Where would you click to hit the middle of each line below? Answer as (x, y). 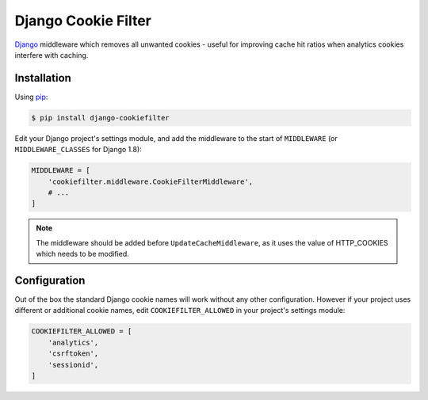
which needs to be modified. (83, 254)
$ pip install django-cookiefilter (100, 118)
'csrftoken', (73, 354)
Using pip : (31, 97)
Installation (43, 78)
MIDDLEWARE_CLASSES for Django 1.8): (78, 150)
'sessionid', (73, 365)
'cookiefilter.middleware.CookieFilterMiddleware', (151, 181)
